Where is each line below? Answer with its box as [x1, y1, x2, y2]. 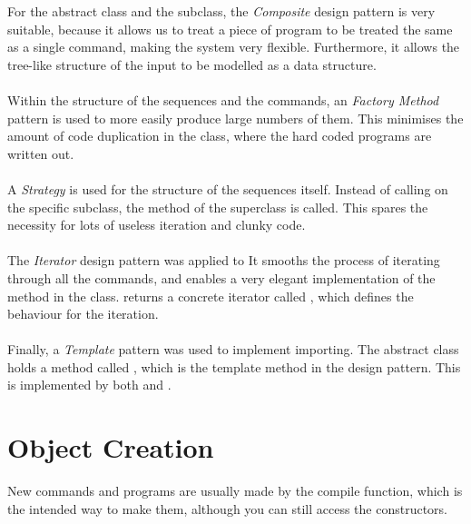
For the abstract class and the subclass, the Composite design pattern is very [7, 2, 436, 20]
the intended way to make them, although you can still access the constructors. [7, 499, 447, 518]
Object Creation [7, 429, 214, 466]
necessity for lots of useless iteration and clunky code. [7, 215, 306, 234]
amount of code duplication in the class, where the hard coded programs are [7, 126, 432, 145]
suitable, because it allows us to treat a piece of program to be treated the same [7, 19, 453, 38]
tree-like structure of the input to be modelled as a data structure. [7, 54, 377, 74]
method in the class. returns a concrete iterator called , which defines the [7, 286, 414, 305]
